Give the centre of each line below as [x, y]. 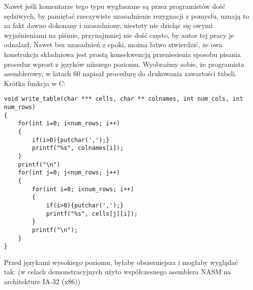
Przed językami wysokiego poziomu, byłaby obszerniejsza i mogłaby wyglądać [121, 262]
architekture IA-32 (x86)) [42, 281]
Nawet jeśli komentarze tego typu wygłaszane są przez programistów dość [115, 6]
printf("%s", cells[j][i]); [92, 214]
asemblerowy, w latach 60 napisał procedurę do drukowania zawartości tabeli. [120, 73]
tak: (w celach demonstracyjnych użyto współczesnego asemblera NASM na [117, 272]
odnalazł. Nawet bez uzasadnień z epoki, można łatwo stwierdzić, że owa [113, 44]
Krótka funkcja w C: [35, 83]
